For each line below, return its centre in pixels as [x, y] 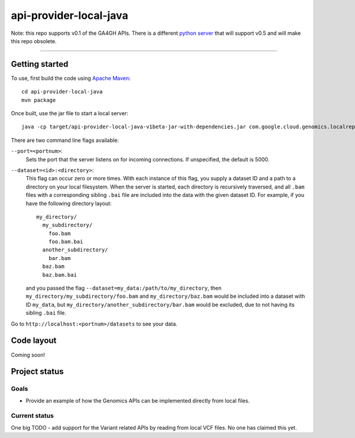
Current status [33, 416]
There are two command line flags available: [65, 140]
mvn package [39, 100]
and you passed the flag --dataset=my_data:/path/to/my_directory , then [124, 288]
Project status [38, 372]
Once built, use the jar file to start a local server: [70, 113]
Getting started [40, 64]
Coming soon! [28, 355]
